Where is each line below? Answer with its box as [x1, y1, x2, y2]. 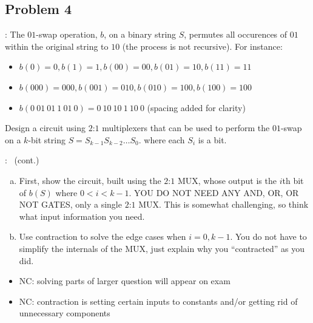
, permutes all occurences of [184, 28, 288, 41]
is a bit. [198, 133, 227, 146]
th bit [282, 174, 304, 186]
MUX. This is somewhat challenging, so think [138, 198, 309, 211]
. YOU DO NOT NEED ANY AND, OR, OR [129, 186, 299, 199]
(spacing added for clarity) [147, 101, 246, 114]
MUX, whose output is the [177, 174, 277, 186]
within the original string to [5, 39, 109, 52]
